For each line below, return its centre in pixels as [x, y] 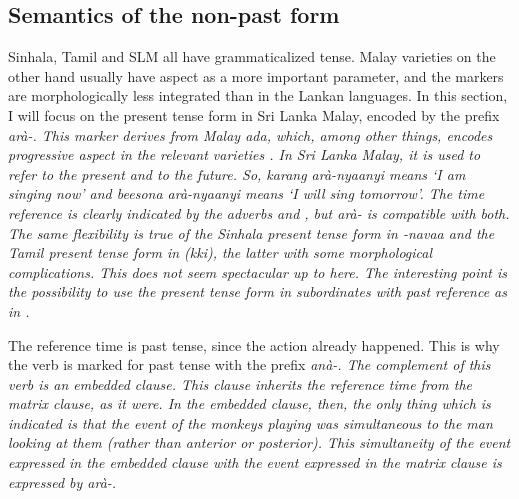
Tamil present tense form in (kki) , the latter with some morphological [220, 252]
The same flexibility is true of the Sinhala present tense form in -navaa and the [251, 232]
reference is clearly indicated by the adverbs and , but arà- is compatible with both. [259, 212]
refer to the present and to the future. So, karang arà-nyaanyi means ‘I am [237, 173]
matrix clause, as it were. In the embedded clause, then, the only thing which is [249, 403]
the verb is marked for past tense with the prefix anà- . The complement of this [249, 364]
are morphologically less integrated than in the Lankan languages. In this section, [258, 95]
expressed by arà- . [62, 481]
